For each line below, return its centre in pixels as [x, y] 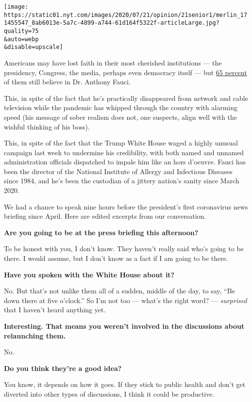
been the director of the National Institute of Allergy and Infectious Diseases [118, 171]
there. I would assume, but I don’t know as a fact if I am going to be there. [116, 258]
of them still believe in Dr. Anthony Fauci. [67, 82]
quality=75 [21, 31]
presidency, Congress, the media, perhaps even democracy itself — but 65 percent [126, 72]
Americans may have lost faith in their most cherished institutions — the [113, 62]
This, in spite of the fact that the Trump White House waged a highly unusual [121, 143]
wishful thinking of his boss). [47, 126]
